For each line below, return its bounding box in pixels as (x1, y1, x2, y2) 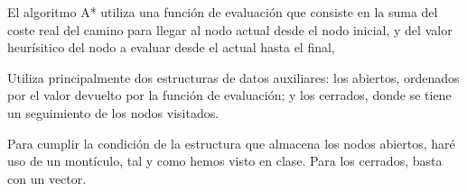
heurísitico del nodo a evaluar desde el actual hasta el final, (7, 38, 335, 57)
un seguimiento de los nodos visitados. (7, 103, 219, 122)
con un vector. (7, 168, 87, 187)
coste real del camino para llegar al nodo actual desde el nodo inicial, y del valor (7, 20, 453, 39)
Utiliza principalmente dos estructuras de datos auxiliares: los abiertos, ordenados (7, 68, 460, 86)
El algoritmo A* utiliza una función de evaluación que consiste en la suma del (7, 3, 438, 21)
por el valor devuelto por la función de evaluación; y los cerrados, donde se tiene (7, 86, 452, 105)
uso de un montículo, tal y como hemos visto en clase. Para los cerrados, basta (7, 151, 443, 170)
